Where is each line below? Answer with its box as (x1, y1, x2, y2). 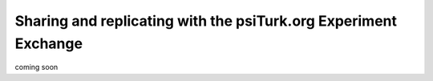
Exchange (14, 34, 83, 52)
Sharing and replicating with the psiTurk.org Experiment (14, 12, 397, 30)
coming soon (14, 63, 59, 72)
